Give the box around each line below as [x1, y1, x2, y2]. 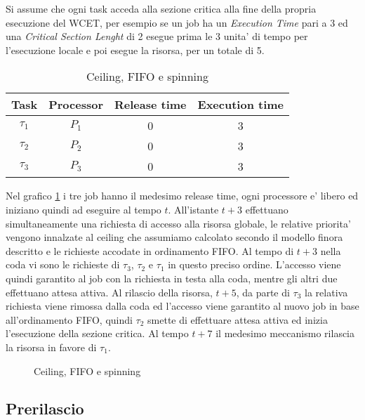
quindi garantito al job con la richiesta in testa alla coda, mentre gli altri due [6, 270, 338, 285]
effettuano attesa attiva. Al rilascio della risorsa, [6, 284, 213, 299]
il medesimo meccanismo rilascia [215, 326, 355, 341]
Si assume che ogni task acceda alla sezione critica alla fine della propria [6, 1, 317, 15]
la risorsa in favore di [6, 339, 97, 354]
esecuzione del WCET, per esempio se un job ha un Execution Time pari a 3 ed [6, 15, 348, 29]
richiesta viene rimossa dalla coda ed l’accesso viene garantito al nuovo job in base [6, 298, 359, 313]
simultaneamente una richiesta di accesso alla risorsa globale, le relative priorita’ [6, 216, 351, 230]
